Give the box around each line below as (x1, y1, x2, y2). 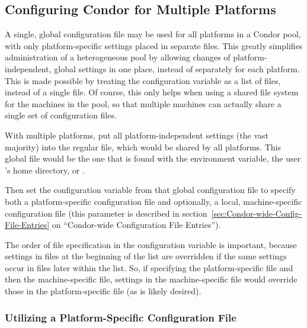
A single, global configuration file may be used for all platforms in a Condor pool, (5, 28, 301, 40)
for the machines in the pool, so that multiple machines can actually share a (5, 97, 282, 110)
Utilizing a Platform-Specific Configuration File (5, 310, 236, 324)
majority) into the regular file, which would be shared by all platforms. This (5, 140, 281, 153)
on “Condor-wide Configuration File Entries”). (52, 218, 221, 231)
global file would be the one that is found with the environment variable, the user (5, 152, 301, 165)
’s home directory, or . (5, 163, 85, 176)
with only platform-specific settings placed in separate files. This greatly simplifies (5, 39, 303, 52)
